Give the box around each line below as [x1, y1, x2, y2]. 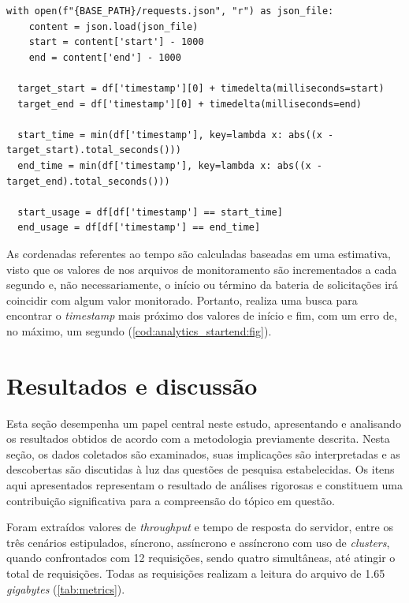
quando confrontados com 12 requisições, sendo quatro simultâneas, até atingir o [6, 549, 396, 566]
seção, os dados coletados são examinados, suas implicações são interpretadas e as [6, 445, 400, 462]
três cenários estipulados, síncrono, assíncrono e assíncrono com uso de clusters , [6, 534, 390, 550]
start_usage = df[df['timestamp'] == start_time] [17, 206, 283, 218]
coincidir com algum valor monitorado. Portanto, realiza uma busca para [6, 291, 358, 308]
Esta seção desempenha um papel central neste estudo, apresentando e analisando [6, 414, 401, 431]
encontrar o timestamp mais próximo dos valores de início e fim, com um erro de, [6, 307, 397, 324]
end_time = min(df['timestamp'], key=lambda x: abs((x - [17, 159, 322, 171]
